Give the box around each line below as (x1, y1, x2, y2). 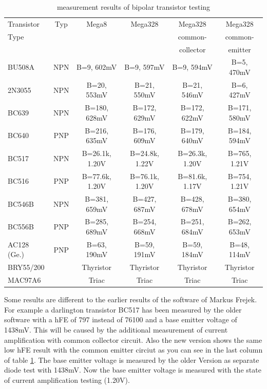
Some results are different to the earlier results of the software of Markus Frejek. (4, 294, 257, 305)
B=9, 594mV (172, 62, 213, 72)
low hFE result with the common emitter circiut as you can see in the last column (4, 344, 263, 355)
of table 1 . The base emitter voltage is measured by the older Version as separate (4, 354, 259, 365)
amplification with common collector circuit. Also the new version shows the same (4, 334, 262, 345)
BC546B (8, 198, 34, 209)
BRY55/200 (8, 262, 45, 273)
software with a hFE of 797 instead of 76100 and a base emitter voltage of (4, 314, 237, 325)
